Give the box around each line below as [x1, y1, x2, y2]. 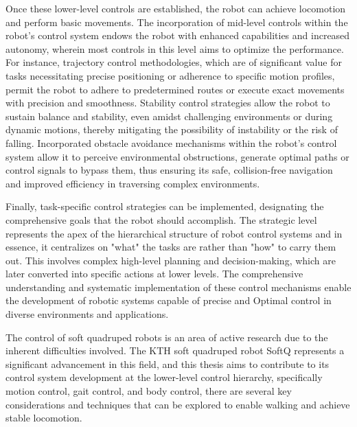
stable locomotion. [5, 411, 82, 425]
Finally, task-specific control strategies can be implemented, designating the [5, 199, 324, 213]
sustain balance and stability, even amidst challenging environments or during [5, 108, 333, 123]
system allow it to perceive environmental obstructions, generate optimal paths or [5, 149, 349, 163]
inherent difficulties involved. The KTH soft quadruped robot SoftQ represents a [5, 343, 345, 358]
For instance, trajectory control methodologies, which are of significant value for [5, 55, 342, 69]
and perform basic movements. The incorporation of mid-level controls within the [5, 14, 348, 29]
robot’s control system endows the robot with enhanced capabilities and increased [5, 28, 350, 43]
